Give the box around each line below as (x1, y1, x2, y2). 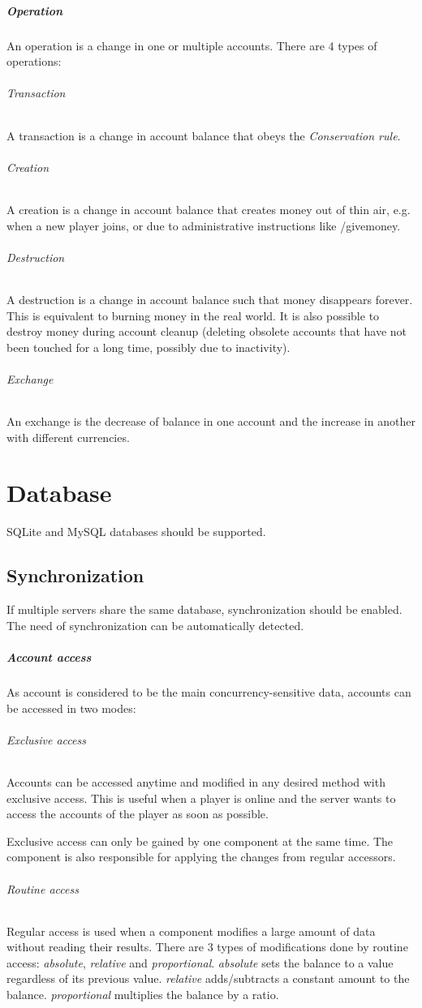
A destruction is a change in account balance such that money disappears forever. (6, 290, 413, 307)
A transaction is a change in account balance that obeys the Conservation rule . (6, 127, 401, 144)
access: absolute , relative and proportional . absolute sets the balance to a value (6, 954, 394, 971)
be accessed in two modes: (6, 699, 136, 716)
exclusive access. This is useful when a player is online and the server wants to (6, 789, 396, 806)
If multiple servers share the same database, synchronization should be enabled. (6, 601, 403, 618)
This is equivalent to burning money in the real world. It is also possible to (6, 307, 380, 324)
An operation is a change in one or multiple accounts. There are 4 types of (6, 36, 377, 54)
